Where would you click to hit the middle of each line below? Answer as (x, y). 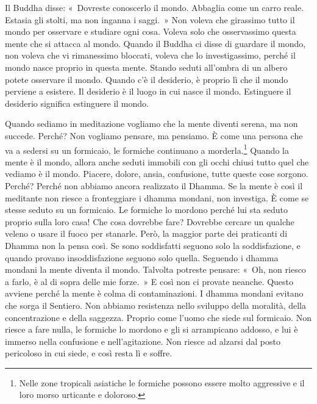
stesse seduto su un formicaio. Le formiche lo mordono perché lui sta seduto (147, 210)
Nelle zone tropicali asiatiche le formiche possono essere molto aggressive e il (162, 382)
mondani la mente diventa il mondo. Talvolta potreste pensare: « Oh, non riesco (155, 269)
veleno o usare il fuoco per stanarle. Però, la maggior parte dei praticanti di (146, 233)
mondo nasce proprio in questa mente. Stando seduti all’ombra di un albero (146, 67)
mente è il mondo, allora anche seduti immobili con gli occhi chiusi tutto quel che (157, 161)
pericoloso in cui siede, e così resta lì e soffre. (89, 353)
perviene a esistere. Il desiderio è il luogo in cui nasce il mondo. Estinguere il (148, 91)
